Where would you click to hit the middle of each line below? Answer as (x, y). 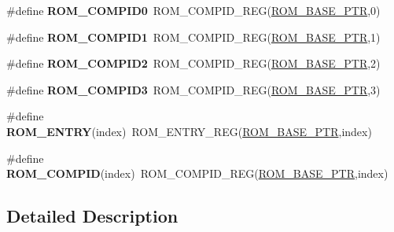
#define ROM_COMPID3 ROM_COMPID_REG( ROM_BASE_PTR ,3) (193, 89)
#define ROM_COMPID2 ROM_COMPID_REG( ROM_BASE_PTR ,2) (193, 63)
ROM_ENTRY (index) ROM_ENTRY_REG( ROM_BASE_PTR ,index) (189, 131)
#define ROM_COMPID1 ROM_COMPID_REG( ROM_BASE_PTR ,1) (193, 37)
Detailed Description (92, 216)
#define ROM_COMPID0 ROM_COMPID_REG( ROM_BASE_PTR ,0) (193, 10)
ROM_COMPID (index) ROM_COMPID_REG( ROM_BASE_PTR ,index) (197, 173)
